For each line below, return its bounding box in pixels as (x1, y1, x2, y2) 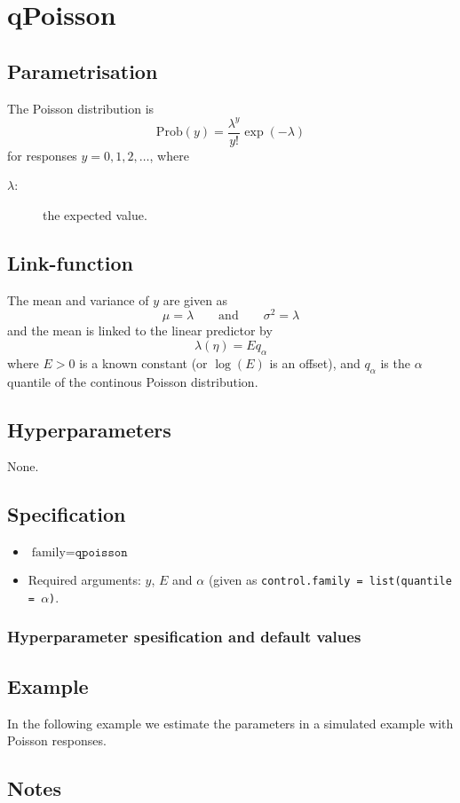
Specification (7, 500, 126, 528)
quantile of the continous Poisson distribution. (7, 372, 258, 390)
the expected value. (43, 205, 147, 224)
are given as (163, 290, 228, 309)
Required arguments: (28, 571, 141, 589)
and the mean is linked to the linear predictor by (7, 321, 273, 340)
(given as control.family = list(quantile (208, 571, 452, 589)
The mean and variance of (7, 290, 149, 309)
